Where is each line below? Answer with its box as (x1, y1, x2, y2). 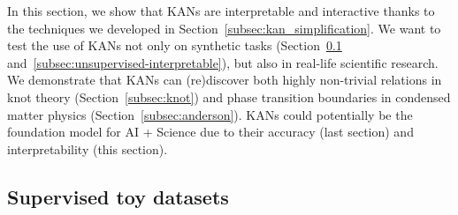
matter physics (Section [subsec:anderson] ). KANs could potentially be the (7, 105, 413, 123)
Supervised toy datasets (7, 182, 229, 210)
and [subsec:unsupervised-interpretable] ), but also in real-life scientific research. (7, 53, 439, 71)
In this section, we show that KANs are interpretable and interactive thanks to (7, 2, 435, 19)
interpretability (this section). (7, 139, 168, 158)
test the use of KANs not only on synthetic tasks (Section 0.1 (7, 36, 342, 55)
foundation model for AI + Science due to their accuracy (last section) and (7, 122, 414, 141)
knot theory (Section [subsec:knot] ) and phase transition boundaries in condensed (7, 87, 451, 106)
